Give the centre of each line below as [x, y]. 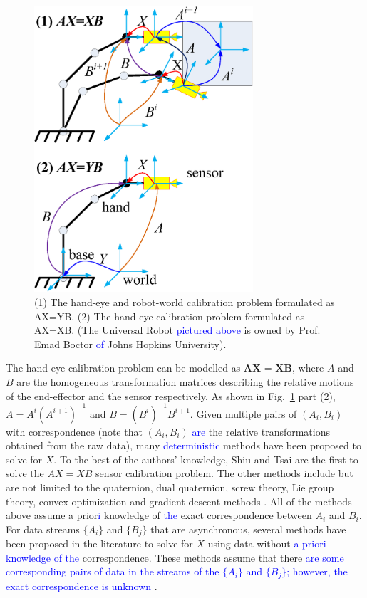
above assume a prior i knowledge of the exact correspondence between [159, 515]
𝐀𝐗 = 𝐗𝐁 [268, 369]
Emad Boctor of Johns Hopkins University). [130, 343]
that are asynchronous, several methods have [248, 529]
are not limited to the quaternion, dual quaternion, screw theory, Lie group [170, 487]
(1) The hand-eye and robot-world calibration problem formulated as [185, 301]
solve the [25, 473]
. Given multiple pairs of [243, 413]
